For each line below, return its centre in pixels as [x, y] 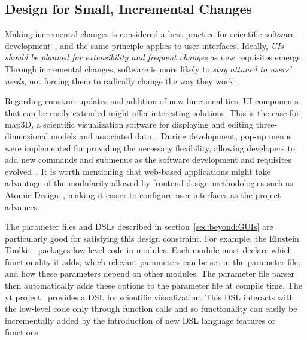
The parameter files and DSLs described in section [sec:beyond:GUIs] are [139, 227]
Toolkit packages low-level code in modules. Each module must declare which [149, 250]
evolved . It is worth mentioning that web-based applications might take [138, 171]
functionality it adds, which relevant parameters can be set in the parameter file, [153, 261]
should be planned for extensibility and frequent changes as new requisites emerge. [154, 57]
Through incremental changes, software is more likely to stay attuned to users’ [148, 69]
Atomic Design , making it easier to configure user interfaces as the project [143, 194]
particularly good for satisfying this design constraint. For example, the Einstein [152, 238]
